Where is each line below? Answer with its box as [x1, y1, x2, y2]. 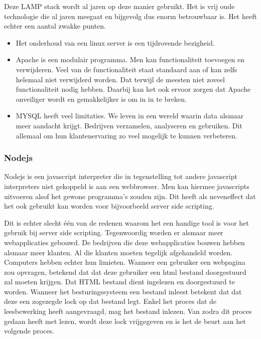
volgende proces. [4, 325, 55, 336]
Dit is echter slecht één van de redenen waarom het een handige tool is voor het [4, 217, 249, 228]
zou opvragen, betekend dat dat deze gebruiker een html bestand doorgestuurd [4, 266, 246, 277]
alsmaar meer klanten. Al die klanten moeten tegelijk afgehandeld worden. [4, 247, 233, 257]
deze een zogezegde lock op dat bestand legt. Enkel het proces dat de [4, 296, 217, 306]
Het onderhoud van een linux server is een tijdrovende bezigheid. [16, 37, 215, 48]
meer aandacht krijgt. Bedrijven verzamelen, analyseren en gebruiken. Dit [16, 120, 242, 130]
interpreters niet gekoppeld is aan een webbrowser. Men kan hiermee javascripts [4, 181, 249, 191]
